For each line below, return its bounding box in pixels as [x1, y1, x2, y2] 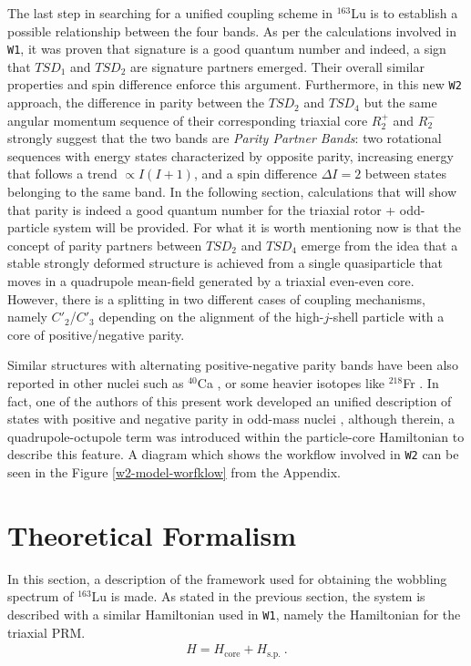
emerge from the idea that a [301, 235, 458, 254]
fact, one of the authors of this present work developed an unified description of [7, 391, 452, 410]
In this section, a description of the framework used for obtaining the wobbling [7, 569, 447, 588]
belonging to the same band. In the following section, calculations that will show [7, 182, 457, 201]
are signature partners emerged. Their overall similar [130, 56, 425, 76]
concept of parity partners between [7, 235, 202, 254]
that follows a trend [7, 164, 118, 183]
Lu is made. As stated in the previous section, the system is [91, 587, 425, 606]
